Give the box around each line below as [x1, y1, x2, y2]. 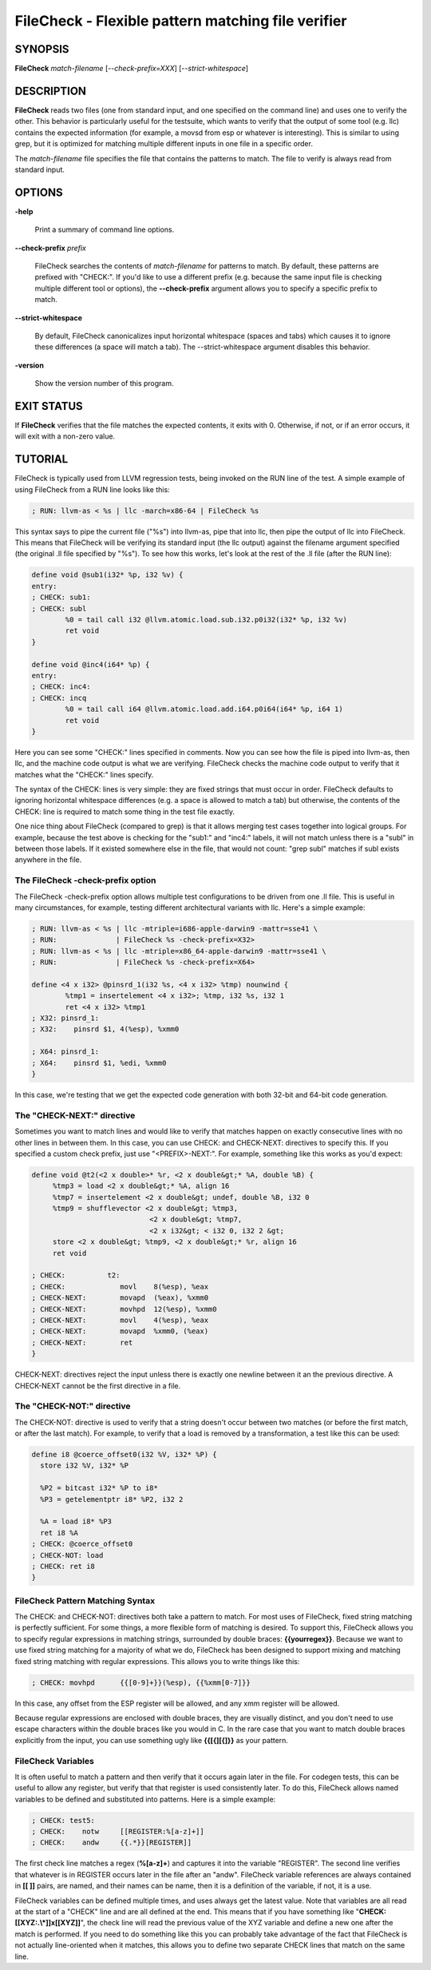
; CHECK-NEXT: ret [31, 1338, 133, 1347]
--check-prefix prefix [14, 243, 87, 252]
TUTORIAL [14, 452, 69, 467]
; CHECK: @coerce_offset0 [31, 1539, 133, 1549]
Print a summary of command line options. [34, 224, 175, 235]
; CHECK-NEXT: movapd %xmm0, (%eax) [31, 1327, 209, 1336]
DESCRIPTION [14, 84, 87, 97]
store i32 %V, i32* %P [40, 1461, 129, 1470]
